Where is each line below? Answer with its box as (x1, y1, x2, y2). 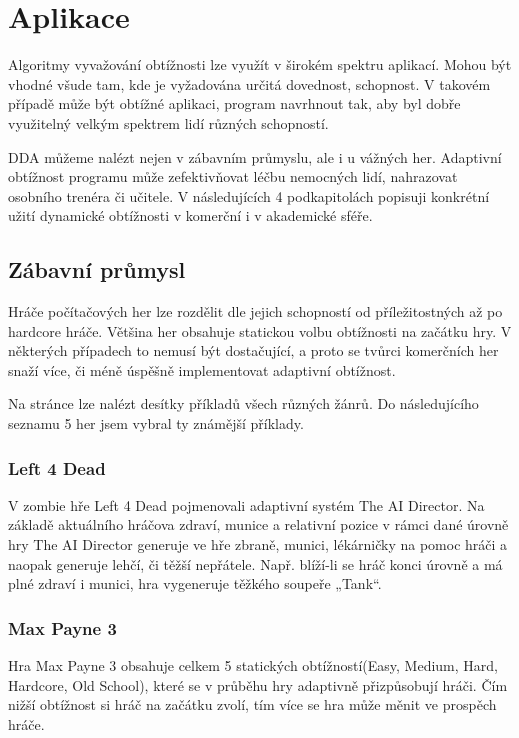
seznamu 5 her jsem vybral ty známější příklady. (8, 413, 304, 434)
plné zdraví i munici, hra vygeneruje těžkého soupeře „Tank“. (8, 573, 382, 594)
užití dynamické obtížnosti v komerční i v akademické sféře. (8, 205, 373, 226)
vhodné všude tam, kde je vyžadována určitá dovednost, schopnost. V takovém (8, 73, 491, 94)
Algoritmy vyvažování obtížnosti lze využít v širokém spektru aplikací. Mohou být (8, 54, 512, 75)
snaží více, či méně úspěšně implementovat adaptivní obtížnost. (8, 359, 396, 380)
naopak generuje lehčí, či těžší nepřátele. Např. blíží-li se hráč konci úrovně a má (8, 553, 503, 574)
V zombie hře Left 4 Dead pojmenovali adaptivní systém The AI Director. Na (8, 494, 485, 515)
